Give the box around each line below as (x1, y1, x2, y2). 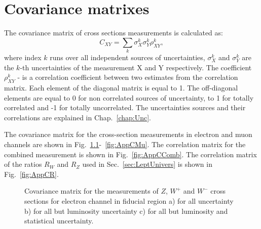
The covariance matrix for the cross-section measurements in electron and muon (4, 129, 252, 140)
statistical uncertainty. (24, 215, 94, 226)
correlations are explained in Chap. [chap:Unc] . (4, 112, 151, 122)
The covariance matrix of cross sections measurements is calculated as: (4, 27, 223, 38)
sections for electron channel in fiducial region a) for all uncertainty (24, 195, 234, 206)
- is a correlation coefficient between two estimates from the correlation (17, 72, 238, 82)
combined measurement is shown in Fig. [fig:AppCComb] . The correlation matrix (4, 149, 257, 159)
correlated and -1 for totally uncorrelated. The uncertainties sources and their (4, 102, 246, 113)
